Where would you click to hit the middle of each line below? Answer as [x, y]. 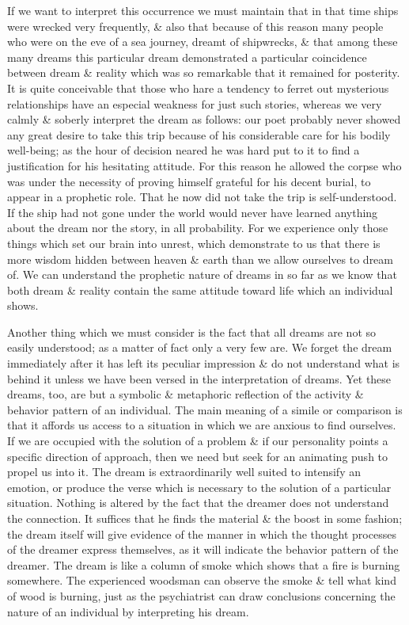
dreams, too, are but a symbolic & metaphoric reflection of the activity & [186, 394]
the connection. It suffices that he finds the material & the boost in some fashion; [205, 518]
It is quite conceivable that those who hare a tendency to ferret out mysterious [198, 88]
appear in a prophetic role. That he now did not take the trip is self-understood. [202, 197]
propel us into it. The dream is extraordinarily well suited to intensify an [184, 472]
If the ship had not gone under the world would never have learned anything [193, 212]
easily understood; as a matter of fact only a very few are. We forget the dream [200, 347]
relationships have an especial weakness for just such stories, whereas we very [195, 103]
